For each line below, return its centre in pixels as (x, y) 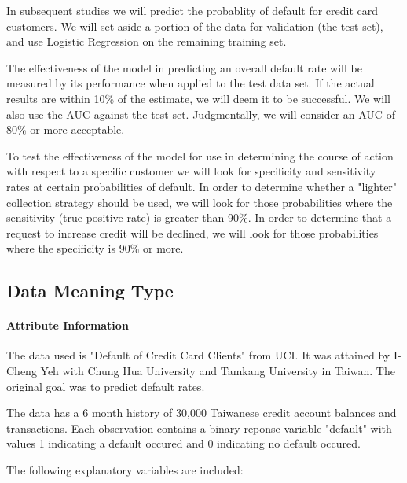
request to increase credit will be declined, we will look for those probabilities (192, 232)
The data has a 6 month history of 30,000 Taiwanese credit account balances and (202, 413)
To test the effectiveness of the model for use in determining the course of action (200, 155)
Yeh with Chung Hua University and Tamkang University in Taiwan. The (218, 371)
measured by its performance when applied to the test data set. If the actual (191, 83)
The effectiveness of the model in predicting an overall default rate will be (184, 67)
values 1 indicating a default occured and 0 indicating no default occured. (183, 443)
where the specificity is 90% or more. (95, 248)
